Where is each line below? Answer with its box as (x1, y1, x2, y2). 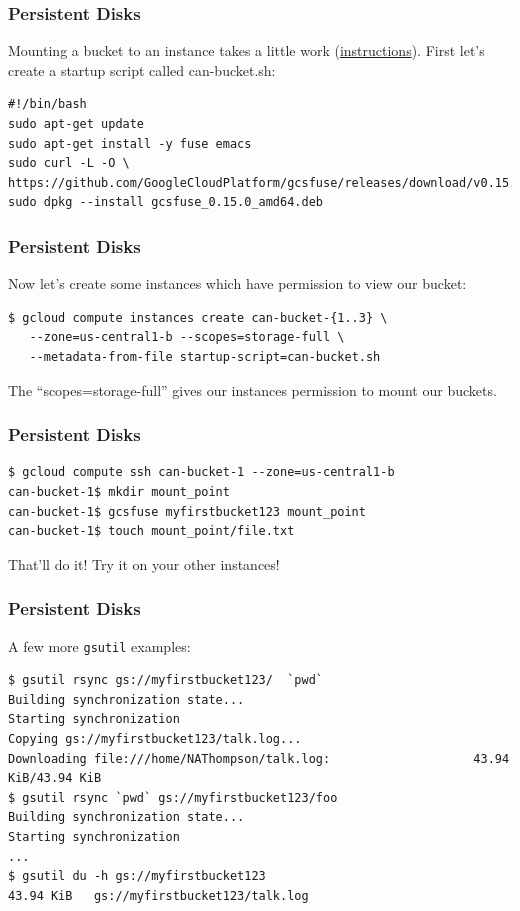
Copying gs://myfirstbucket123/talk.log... (8, 732, 302, 746)
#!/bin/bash (8, 97, 87, 112)
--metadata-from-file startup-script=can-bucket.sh (29, 349, 381, 364)
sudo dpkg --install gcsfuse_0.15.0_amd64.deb (8, 195, 323, 210)
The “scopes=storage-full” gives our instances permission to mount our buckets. (8, 379, 497, 400)
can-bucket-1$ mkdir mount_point (8, 484, 230, 499)
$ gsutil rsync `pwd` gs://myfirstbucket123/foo (8, 790, 338, 805)
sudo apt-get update (8, 117, 145, 131)
